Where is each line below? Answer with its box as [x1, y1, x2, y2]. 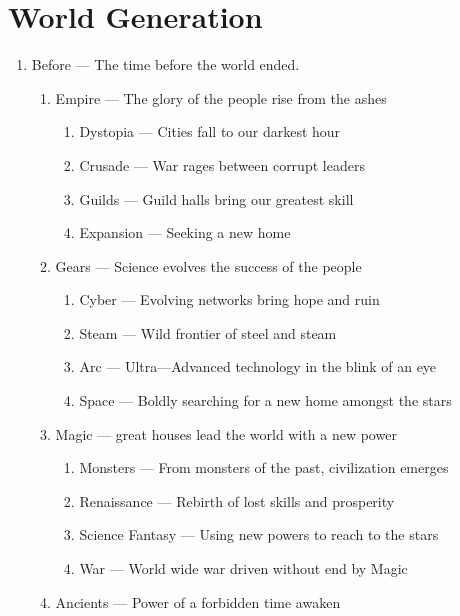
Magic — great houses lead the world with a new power [55, 423, 397, 444]
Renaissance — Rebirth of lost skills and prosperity [79, 490, 395, 511]
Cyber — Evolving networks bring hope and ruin [79, 289, 380, 310]
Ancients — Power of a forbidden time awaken [55, 591, 341, 612]
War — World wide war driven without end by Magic [79, 558, 408, 579]
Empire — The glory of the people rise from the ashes [55, 87, 387, 108]
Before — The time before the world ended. [31, 54, 300, 75]
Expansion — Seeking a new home [79, 222, 291, 243]
